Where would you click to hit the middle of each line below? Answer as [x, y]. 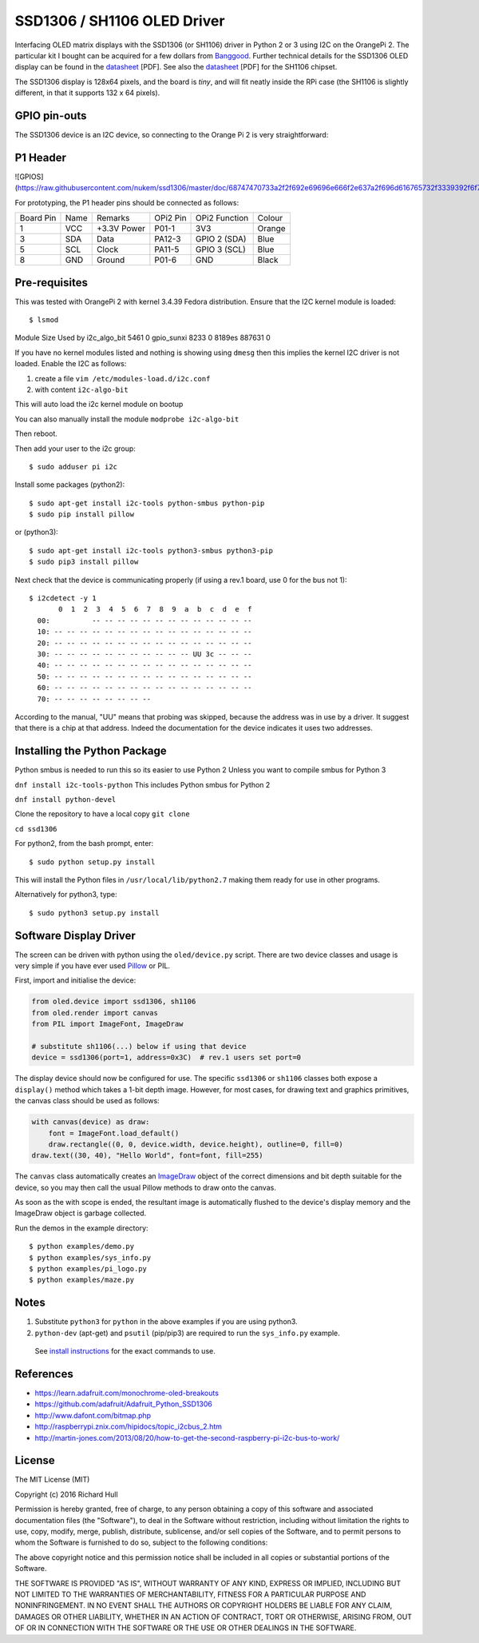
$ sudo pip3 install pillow [84, 562]
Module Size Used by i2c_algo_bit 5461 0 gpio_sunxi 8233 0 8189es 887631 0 [143, 338]
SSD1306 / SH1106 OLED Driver [120, 21]
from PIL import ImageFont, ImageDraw [107, 1024]
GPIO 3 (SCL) [221, 249]
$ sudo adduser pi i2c [73, 467]
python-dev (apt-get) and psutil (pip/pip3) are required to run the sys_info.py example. [188, 1333]
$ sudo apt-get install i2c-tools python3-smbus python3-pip [151, 550]
